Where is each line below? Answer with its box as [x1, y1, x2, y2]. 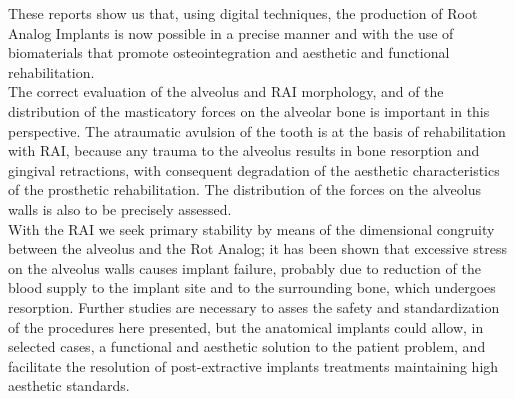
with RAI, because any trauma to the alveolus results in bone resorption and [8, 140, 480, 161]
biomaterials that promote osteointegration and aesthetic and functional [8, 42, 450, 63]
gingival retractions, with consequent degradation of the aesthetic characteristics [8, 159, 500, 180]
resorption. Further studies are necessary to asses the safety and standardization [8, 296, 500, 317]
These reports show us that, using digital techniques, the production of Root [8, 3, 478, 23]
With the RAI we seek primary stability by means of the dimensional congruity [8, 218, 495, 239]
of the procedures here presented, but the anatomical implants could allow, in [8, 316, 484, 337]
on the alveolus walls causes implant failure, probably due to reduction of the [8, 257, 481, 278]
